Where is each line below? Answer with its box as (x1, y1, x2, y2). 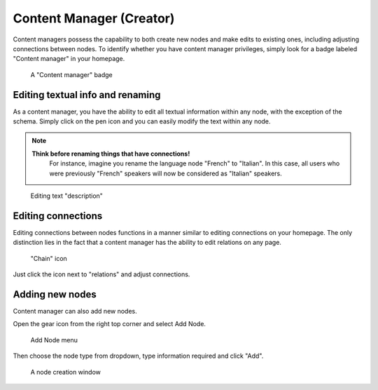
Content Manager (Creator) (13, 11, 175, 26)
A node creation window (30, 368, 101, 376)
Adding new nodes (13, 288, 97, 300)
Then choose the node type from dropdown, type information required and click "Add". (13, 351, 264, 361)
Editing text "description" (30, 191, 103, 200)
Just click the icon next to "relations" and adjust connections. (13, 270, 190, 278)
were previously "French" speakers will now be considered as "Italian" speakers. (49, 169, 283, 177)
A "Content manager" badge (30, 70, 113, 79)
